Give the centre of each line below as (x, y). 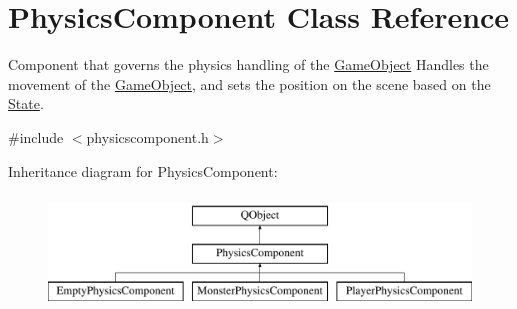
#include (36, 136)
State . (26, 103)
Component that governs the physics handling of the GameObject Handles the (248, 64)
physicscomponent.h (147, 136)
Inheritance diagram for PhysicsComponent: (143, 170)
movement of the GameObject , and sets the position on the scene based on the (249, 83)
